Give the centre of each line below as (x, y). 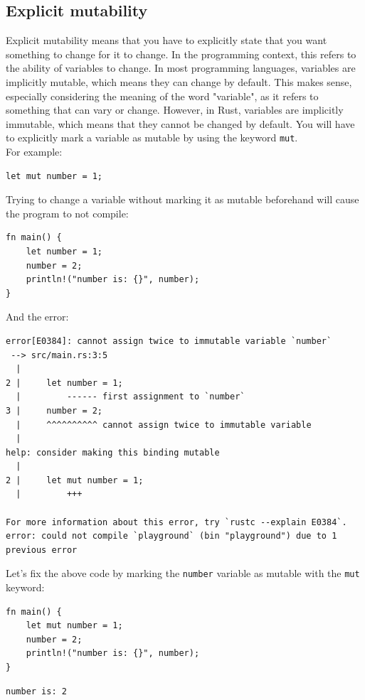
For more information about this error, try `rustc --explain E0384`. (176, 522)
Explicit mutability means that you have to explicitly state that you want (166, 40)
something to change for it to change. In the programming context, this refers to (181, 54)
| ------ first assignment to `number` (131, 397)
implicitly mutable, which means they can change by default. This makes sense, (179, 81)
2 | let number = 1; (64, 383)
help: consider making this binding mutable (113, 452)
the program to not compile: (67, 213)
